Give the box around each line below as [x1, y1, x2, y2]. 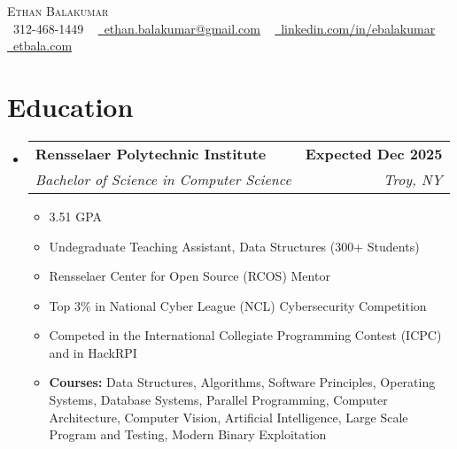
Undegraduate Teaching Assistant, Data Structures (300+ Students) [49, 236, 420, 255]
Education [7, 88, 134, 124]
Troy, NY [383, 168, 443, 190]
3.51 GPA [49, 206, 103, 225]
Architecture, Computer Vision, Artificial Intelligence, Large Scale [49, 407, 408, 426]
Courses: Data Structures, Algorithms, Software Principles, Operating [49, 373, 436, 391]
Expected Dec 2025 [305, 143, 443, 164]
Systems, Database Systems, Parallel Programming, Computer [49, 391, 388, 409]
